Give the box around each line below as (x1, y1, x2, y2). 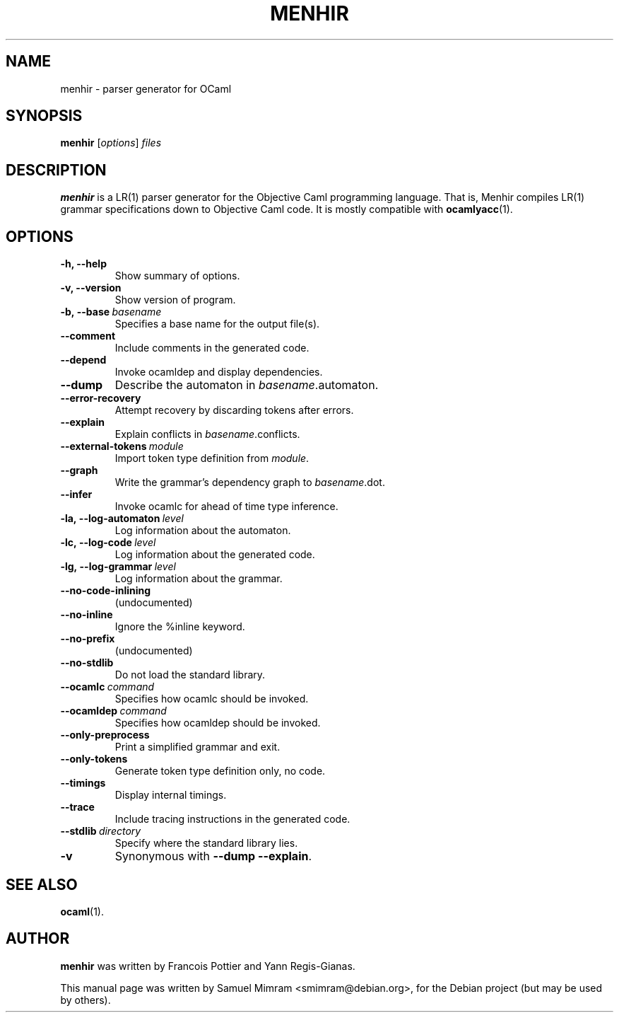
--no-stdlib (60, 657, 114, 669)
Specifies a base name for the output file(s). (114, 318, 320, 330)
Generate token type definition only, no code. (114, 765, 326, 777)
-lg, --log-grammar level (60, 560, 176, 573)
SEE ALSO (6, 875, 78, 893)
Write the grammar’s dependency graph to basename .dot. (114, 476, 385, 489)
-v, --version (60, 282, 122, 294)
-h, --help (60, 258, 107, 270)
